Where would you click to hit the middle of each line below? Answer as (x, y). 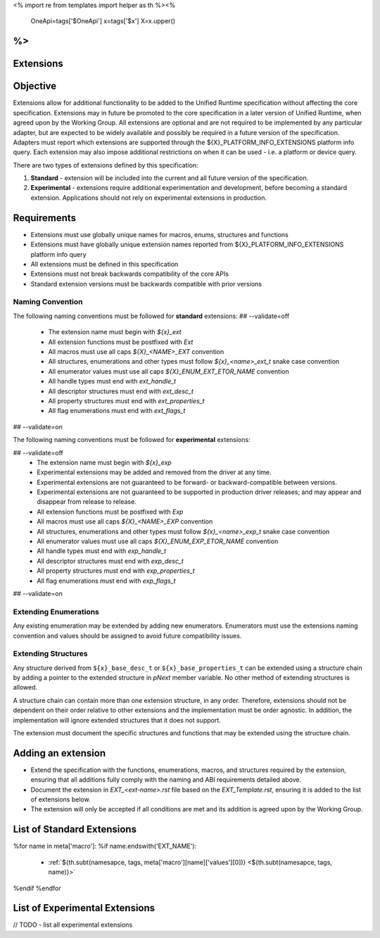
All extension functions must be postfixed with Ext (121, 342)
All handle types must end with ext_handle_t (112, 381)
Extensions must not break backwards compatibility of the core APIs (129, 274)
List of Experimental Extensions (84, 908)
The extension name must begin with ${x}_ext (115, 332)
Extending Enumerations (56, 611)
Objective (35, 86)
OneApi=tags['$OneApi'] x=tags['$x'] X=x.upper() (103, 21)
